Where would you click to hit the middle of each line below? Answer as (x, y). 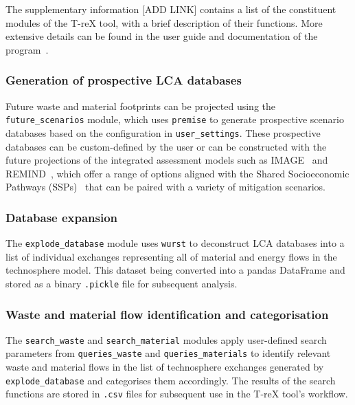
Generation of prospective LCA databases (124, 80)
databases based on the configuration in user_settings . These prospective (163, 132)
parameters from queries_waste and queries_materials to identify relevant (168, 353)
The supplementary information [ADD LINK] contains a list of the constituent (171, 9)
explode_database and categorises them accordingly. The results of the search (171, 380)
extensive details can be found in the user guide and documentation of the (162, 36)
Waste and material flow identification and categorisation (167, 314)
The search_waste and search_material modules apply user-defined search (166, 339)
